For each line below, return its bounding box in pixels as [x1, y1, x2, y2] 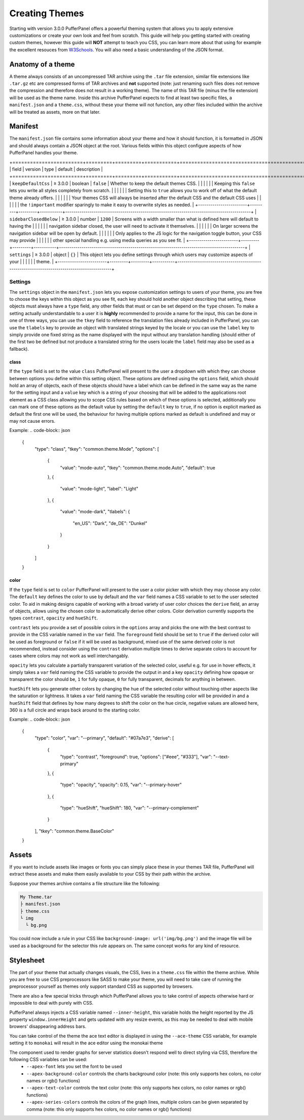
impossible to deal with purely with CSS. [9, 1000, 94, 1006]
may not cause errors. [9, 418, 56, 424]
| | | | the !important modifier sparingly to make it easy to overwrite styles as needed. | [9, 202, 195, 208]
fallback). [9, 346, 29, 352]
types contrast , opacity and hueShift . [9, 615, 98, 621]
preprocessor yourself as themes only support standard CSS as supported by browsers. [9, 983, 194, 989]
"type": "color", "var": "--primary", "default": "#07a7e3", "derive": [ [34, 735, 174, 741]
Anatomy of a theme [9, 60, 75, 69]
